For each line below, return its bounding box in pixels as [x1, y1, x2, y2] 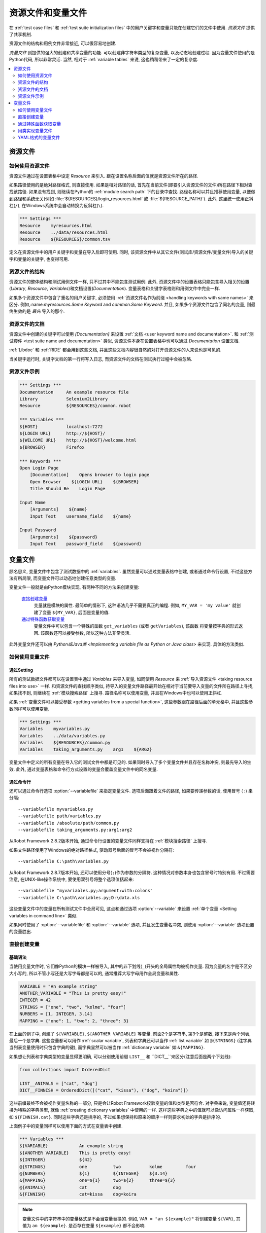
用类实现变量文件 [18, 128, 53, 134]
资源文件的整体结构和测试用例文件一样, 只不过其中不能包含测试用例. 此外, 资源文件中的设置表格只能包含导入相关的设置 [9, 279, 250, 285]
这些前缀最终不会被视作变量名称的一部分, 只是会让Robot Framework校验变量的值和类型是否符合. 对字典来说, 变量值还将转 [9, 1100, 256, 1106]
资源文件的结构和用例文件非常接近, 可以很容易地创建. [9, 40, 117, 46]
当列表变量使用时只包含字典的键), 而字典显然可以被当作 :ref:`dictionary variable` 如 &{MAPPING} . [9, 1045, 205, 1051]
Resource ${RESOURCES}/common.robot [19, 403, 132, 409]
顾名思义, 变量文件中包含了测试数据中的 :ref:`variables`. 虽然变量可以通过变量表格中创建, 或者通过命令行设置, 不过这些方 [9, 568, 253, 574]
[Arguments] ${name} [30, 507, 87, 512]
